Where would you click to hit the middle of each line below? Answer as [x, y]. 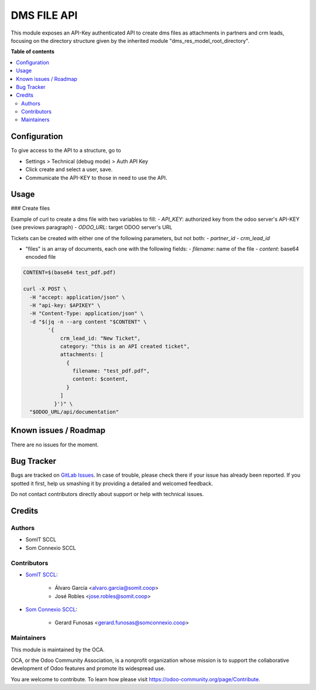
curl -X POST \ [45, 289]
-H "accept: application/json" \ [77, 297]
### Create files [30, 209]
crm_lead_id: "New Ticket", [100, 338]
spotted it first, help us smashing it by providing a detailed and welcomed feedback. [112, 483]
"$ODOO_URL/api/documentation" [74, 412]
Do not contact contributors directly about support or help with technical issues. [107, 494]
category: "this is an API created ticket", [125, 346]
